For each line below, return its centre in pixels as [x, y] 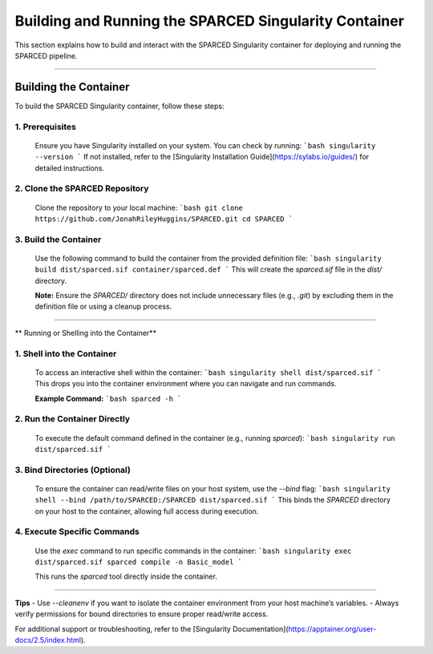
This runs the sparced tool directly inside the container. [126, 576]
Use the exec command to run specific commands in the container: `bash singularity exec [193, 551]
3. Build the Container [58, 239]
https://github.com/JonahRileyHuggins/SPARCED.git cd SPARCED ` [164, 219]
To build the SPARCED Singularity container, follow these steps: [119, 106]
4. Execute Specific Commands [77, 531]
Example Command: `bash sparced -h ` [108, 398]
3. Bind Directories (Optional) [73, 470]
